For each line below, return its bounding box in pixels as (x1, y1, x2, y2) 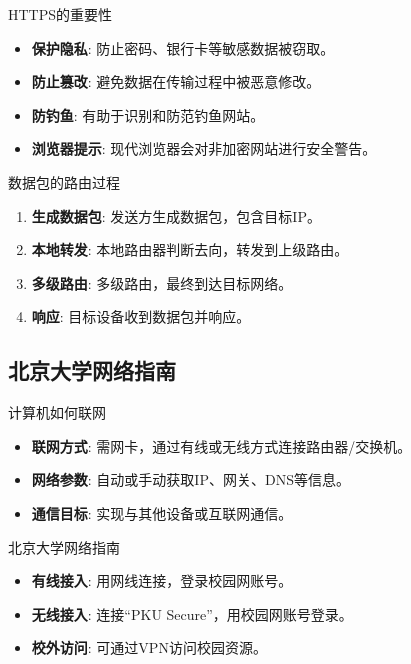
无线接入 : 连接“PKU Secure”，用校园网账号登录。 (31, 603, 353, 624)
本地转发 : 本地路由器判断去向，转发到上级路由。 (31, 239, 349, 260)
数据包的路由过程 (8, 171, 120, 192)
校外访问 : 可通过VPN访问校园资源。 (31, 637, 267, 658)
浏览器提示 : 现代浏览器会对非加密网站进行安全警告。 (31, 138, 377, 159)
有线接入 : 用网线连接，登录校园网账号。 (31, 570, 293, 591)
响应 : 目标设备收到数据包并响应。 (31, 306, 251, 327)
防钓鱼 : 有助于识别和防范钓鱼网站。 (31, 104, 265, 125)
